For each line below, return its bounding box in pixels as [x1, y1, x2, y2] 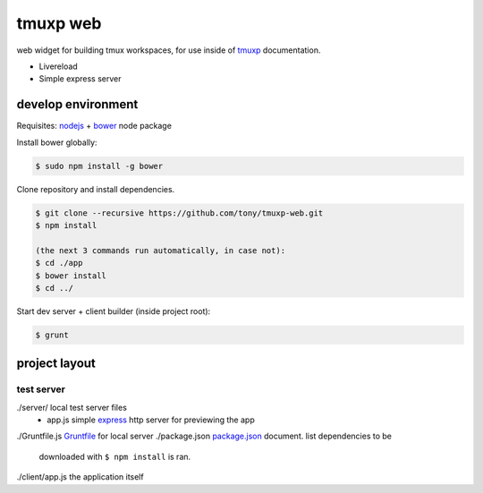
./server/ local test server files [16, 402, 127, 412]
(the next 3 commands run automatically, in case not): [35, 245, 286, 255]
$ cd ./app [35, 258, 83, 268]
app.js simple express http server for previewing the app [47, 414, 255, 425]
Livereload [38, 61, 78, 72]
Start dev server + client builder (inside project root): [16, 305, 211, 317]
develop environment [16, 97, 139, 112]
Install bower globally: [16, 137, 97, 148]
